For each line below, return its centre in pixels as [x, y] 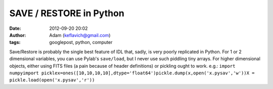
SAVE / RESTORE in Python [67, 13]
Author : [18, 35]
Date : [15, 28]
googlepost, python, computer [81, 42]
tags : [15, 42]
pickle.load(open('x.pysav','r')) [52, 80]
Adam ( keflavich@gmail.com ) [80, 35]
